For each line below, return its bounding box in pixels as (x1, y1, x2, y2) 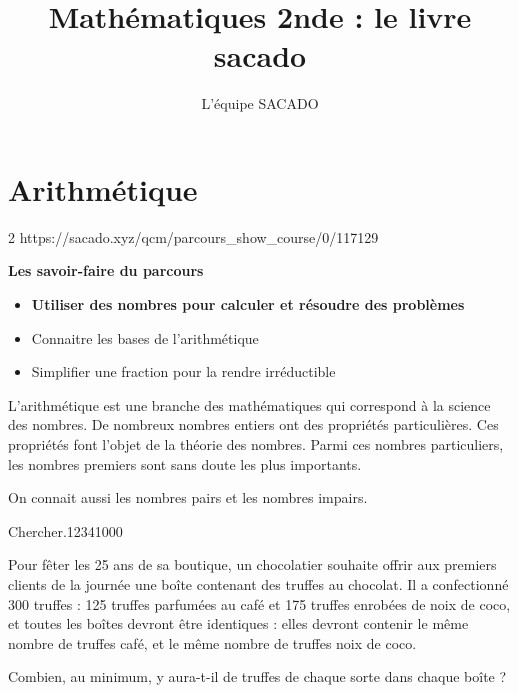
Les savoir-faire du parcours (8, 260, 204, 281)
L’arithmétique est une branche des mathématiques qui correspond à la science (8, 394, 491, 415)
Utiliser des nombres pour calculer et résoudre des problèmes (31, 294, 465, 315)
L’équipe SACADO (201, 93, 319, 114)
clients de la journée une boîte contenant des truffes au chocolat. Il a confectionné (8, 573, 509, 594)
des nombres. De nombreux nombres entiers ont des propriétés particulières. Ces (8, 414, 499, 435)
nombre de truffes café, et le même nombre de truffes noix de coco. (8, 632, 417, 653)
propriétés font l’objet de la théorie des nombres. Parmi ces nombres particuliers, (8, 434, 504, 454)
